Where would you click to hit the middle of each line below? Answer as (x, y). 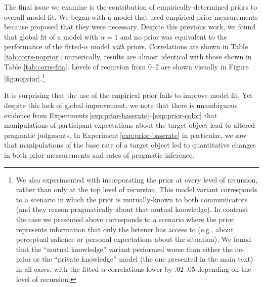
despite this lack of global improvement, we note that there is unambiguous (121, 105)
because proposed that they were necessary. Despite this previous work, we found (130, 27)
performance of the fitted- (44, 46)
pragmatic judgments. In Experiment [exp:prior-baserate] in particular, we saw (125, 135)
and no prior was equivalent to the (173, 36)
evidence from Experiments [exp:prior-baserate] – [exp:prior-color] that (111, 115)
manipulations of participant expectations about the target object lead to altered (130, 125)
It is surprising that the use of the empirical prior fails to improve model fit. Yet (128, 95)
